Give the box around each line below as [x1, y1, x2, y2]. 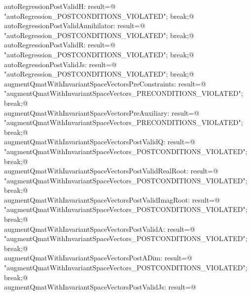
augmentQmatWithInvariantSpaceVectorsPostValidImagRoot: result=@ [4, 194, 220, 205]
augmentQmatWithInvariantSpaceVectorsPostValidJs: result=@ [4, 282, 196, 292]
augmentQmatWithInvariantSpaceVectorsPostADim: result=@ [4, 253, 192, 263]
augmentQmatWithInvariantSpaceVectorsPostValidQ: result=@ [4, 136, 195, 147]
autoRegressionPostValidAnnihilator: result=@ [4, 20, 145, 31]
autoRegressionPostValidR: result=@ [4, 40, 116, 50]
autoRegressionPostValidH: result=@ [4, 1, 116, 11]
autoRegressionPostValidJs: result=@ [4, 59, 117, 69]
